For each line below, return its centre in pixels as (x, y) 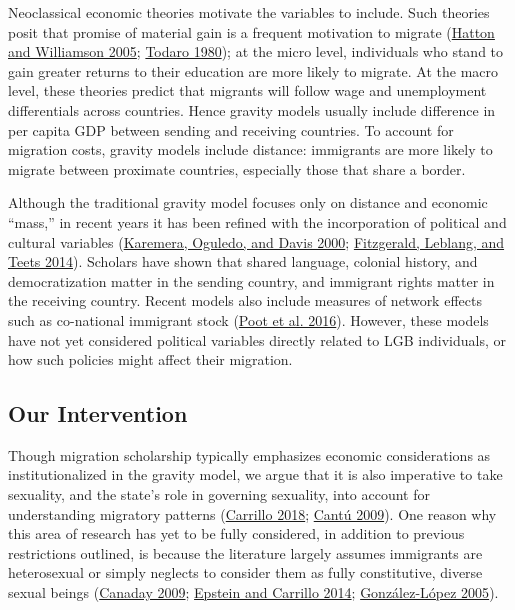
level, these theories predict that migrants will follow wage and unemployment (247, 90)
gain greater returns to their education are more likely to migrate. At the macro (253, 70)
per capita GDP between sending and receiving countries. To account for (231, 129)
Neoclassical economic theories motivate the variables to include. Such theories (249, 12)
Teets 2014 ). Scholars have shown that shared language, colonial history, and (243, 261)
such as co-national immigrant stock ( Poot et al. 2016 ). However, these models (248, 319)
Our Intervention (98, 413)
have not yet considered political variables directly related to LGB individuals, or (257, 339)
